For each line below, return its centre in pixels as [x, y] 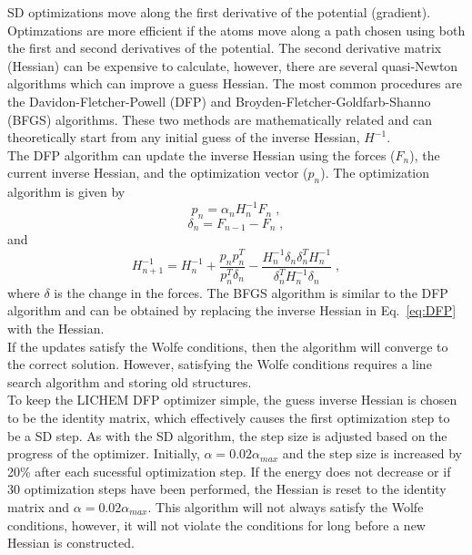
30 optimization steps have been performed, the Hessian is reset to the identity [227, 489]
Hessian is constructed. [71, 543]
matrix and [39, 506]
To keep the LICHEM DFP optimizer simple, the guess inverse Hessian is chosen [232, 400]
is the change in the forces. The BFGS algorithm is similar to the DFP [251, 292]
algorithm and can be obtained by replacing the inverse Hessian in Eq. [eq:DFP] [232, 310]
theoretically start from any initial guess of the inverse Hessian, [184, 137]
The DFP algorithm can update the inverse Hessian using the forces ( [201, 154]
